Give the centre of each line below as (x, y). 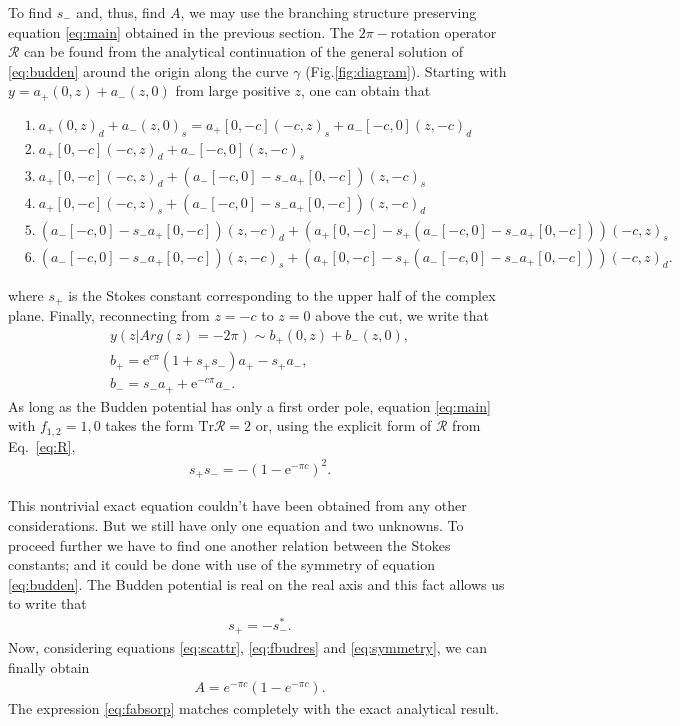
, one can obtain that (366, 90)
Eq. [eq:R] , (42, 445)
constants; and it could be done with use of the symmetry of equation (221, 564)
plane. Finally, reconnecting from (109, 315)
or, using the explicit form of (343, 425)
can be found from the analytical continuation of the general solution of (243, 51)
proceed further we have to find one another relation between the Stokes (229, 544)
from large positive (232, 90)
